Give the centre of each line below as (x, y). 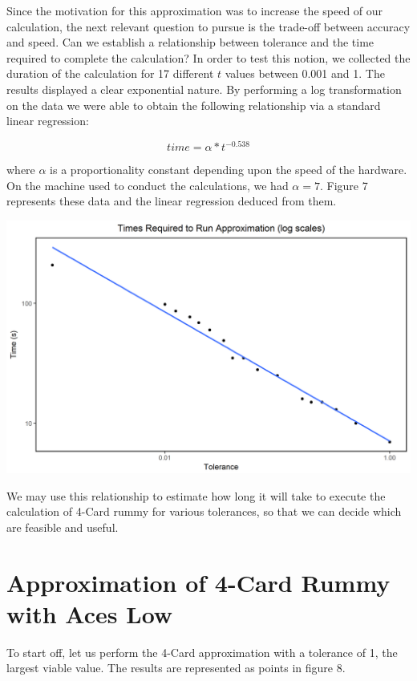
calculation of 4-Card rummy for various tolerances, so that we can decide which (204, 511)
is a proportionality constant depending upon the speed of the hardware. (229, 170)
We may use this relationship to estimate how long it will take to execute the (196, 495)
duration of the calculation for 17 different (110, 73)
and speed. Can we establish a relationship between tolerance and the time (190, 42)
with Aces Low (90, 613)
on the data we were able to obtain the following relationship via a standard (194, 105)
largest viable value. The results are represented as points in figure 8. (176, 668)
